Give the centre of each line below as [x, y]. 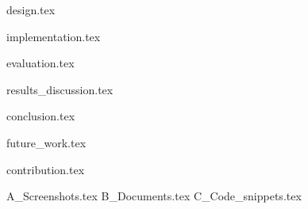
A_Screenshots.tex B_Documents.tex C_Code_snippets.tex [154, 196]
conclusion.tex [41, 116]
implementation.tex [54, 36]
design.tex [31, 9]
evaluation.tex [40, 63]
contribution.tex [46, 169]
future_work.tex [46, 142]
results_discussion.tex [60, 89]
